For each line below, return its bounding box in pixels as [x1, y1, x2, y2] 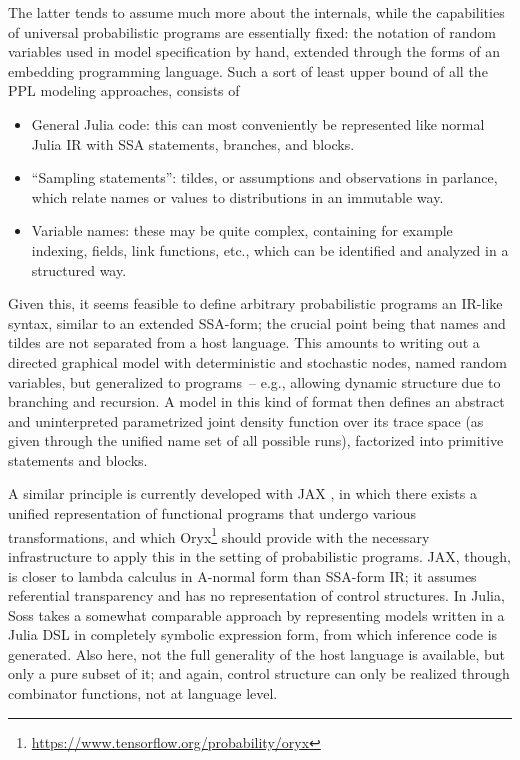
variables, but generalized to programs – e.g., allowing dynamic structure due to [8, 371, 501, 392]
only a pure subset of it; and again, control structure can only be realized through [8, 663, 510, 684]
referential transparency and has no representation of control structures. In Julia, [8, 585, 505, 606]
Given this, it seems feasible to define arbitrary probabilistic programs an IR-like [8, 293, 503, 314]
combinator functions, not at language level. [8, 683, 278, 704]
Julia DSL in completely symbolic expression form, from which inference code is [8, 624, 498, 645]
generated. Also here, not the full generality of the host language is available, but [8, 643, 505, 664]
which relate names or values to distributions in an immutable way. [31, 186, 444, 207]
